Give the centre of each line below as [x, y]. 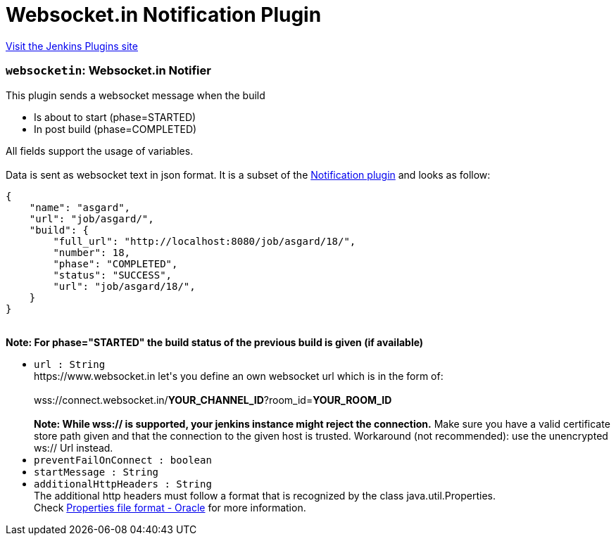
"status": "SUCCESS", [113, 275]
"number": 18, [92, 252]
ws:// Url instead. [74, 447]
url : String [70, 364]
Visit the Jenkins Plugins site [72, 46]
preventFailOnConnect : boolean [123, 460]
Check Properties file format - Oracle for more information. [170, 507]
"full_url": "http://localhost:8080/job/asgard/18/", [205, 241]
